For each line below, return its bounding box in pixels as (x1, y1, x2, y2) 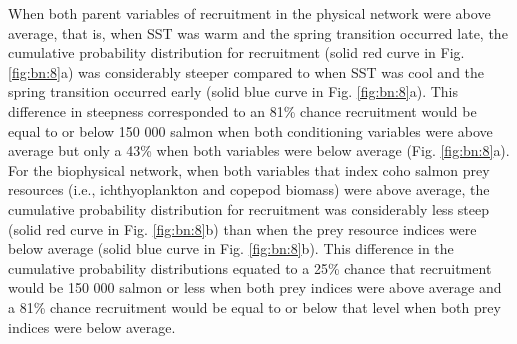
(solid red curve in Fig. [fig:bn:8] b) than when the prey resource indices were (8, 218, 477, 239)
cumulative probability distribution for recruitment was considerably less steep (8, 198, 489, 219)
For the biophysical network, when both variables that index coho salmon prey (8, 159, 490, 180)
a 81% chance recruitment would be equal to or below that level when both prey (8, 296, 501, 317)
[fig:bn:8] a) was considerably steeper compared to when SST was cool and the (8, 61, 485, 82)
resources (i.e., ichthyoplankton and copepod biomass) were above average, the (8, 179, 490, 200)
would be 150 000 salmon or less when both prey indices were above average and (8, 277, 502, 298)
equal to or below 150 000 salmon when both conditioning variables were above (8, 120, 493, 141)
